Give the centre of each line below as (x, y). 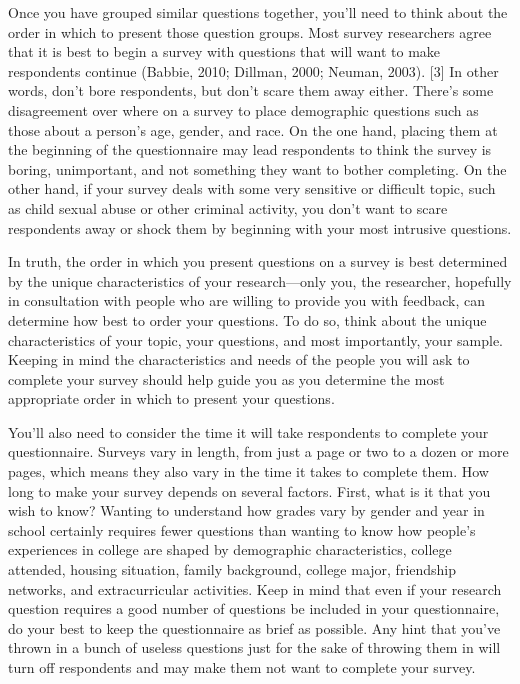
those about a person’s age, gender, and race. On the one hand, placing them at (253, 129)
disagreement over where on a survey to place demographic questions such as (243, 109)
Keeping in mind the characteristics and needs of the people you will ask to (239, 359)
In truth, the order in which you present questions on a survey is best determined (258, 261)
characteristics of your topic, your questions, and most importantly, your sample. (255, 339)
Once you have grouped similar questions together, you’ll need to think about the (258, 12)
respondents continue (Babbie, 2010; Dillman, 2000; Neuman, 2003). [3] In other (253, 70)
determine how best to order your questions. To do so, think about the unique (247, 319)
